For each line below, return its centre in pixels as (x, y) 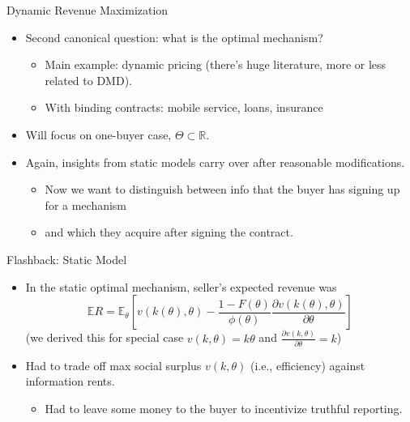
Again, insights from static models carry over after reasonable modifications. (215, 162)
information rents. (70, 381)
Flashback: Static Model (67, 259)
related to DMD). (88, 80)
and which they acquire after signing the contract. (169, 232)
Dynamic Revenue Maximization (88, 10)
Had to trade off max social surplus (113, 365)
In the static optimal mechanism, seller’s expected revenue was (181, 286)
